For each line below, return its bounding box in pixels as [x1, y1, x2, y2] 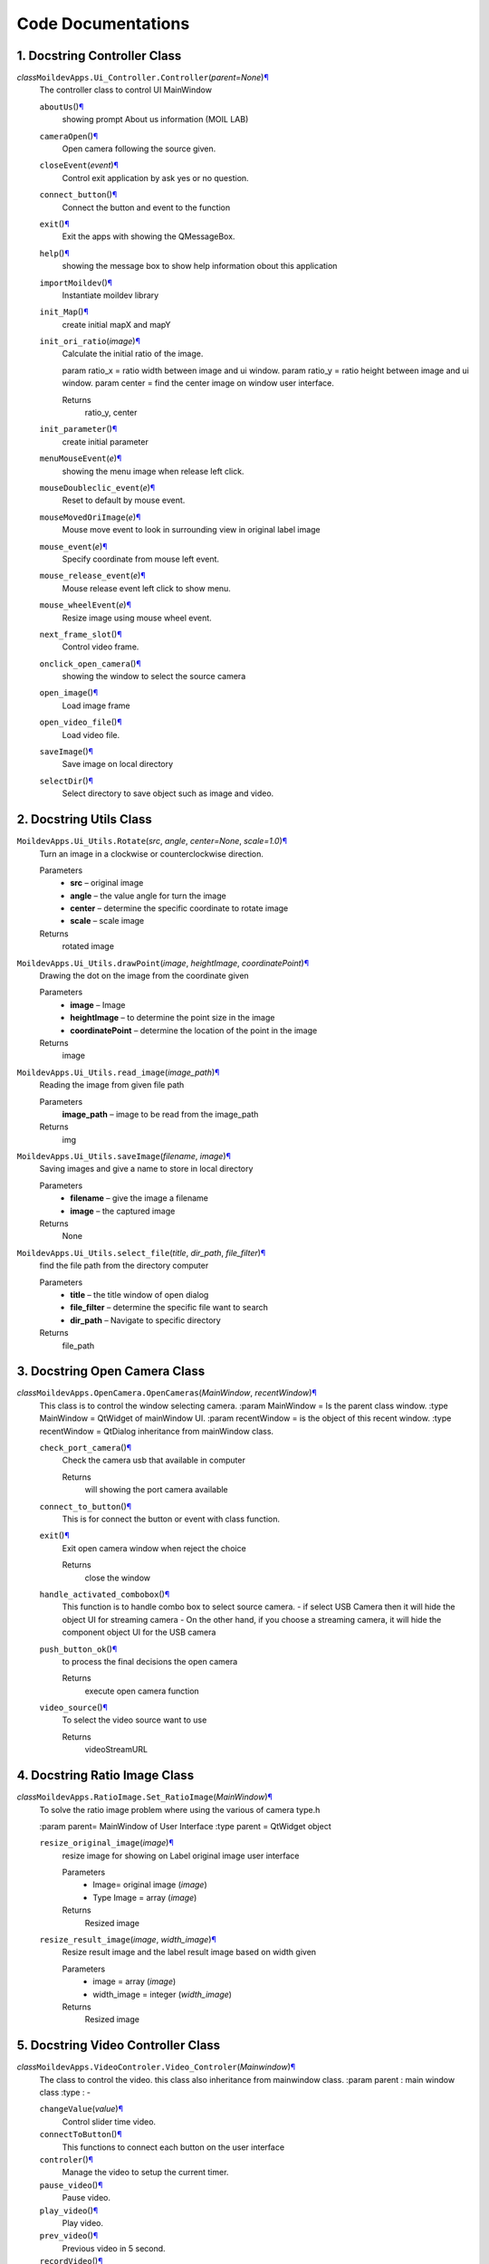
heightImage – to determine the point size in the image [70, 1012, 275, 1023]
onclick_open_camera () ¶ [39, 657, 141, 669]
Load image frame [62, 700, 130, 711]
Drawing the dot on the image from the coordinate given [39, 970, 249, 982]
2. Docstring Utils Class [16, 811, 153, 828]
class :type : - [39, 2087, 91, 2098]
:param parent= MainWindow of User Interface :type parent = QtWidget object [39, 1820, 331, 1831]
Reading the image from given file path [39, 1079, 185, 1090]
